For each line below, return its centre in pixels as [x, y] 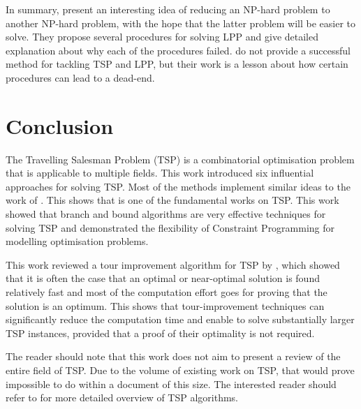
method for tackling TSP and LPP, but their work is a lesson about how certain [177, 64]
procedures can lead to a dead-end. [80, 77]
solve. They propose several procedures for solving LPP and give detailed [162, 37]
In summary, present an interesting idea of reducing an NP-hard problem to [168, 9]
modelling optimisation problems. [77, 241]
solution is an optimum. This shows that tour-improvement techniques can [165, 305]
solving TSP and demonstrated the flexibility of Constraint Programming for [170, 227]
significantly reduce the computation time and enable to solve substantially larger [180, 319]
